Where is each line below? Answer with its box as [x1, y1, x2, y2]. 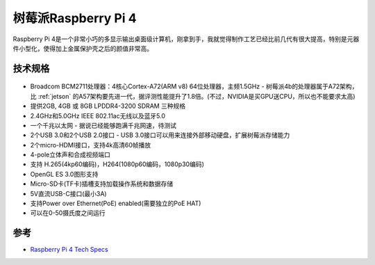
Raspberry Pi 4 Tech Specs [30, 246, 108, 254]
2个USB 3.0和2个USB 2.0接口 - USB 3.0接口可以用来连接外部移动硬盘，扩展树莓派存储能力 [30, 131, 290, 139]
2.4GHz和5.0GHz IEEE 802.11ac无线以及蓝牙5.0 [30, 111, 166, 120]
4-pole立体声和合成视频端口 [30, 150, 111, 159]
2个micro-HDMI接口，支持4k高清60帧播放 [30, 140, 151, 149]
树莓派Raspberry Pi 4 [12, 10, 137, 26]
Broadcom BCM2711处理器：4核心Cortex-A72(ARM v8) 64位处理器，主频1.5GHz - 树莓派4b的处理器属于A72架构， [30, 82, 358, 90]
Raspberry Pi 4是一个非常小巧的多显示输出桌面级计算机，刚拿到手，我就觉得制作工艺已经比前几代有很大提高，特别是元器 [12, 35, 360, 43]
